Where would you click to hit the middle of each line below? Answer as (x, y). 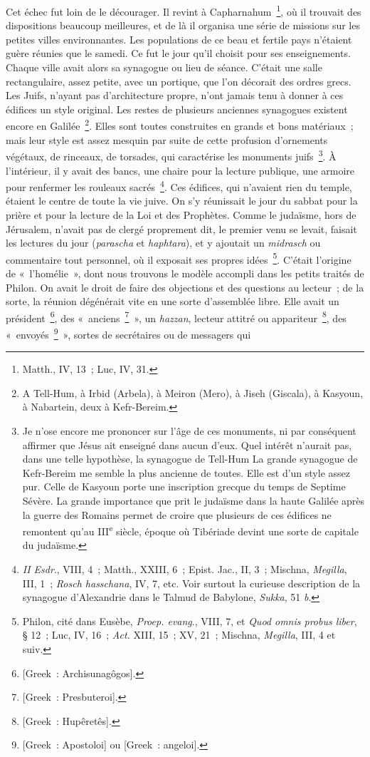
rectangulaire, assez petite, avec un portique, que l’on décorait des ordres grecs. (179, 81)
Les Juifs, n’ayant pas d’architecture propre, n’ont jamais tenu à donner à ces (175, 95)
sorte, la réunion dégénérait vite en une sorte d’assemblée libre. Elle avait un (173, 301)
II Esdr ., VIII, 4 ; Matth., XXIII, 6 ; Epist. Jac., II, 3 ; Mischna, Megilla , (185, 569)
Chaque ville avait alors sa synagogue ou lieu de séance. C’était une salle (164, 67)
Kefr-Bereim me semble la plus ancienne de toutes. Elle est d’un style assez (186, 472)
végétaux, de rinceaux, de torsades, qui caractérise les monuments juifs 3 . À (171, 155)
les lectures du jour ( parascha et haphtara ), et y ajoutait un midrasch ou (163, 243)
